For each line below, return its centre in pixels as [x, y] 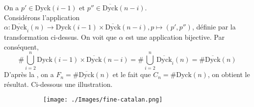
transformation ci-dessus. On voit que [60, 37]
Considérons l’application [42, 17]
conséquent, [21, 46]
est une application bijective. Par [175, 37]
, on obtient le [229, 74]
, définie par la [214, 27]
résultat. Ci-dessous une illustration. [58, 84]
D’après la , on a [29, 74]
